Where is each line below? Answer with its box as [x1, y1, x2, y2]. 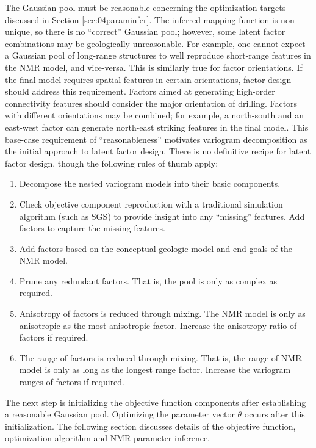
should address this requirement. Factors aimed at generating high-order [5, 85, 275, 98]
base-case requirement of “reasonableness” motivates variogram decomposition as [5, 132, 307, 145]
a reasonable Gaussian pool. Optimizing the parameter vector [5, 408, 235, 421]
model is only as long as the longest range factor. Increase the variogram [19, 363, 291, 376]
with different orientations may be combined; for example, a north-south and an [5, 109, 304, 121]
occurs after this [244, 408, 305, 421]
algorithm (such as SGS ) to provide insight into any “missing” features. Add [19, 209, 305, 222]
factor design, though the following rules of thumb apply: [5, 156, 218, 169]
